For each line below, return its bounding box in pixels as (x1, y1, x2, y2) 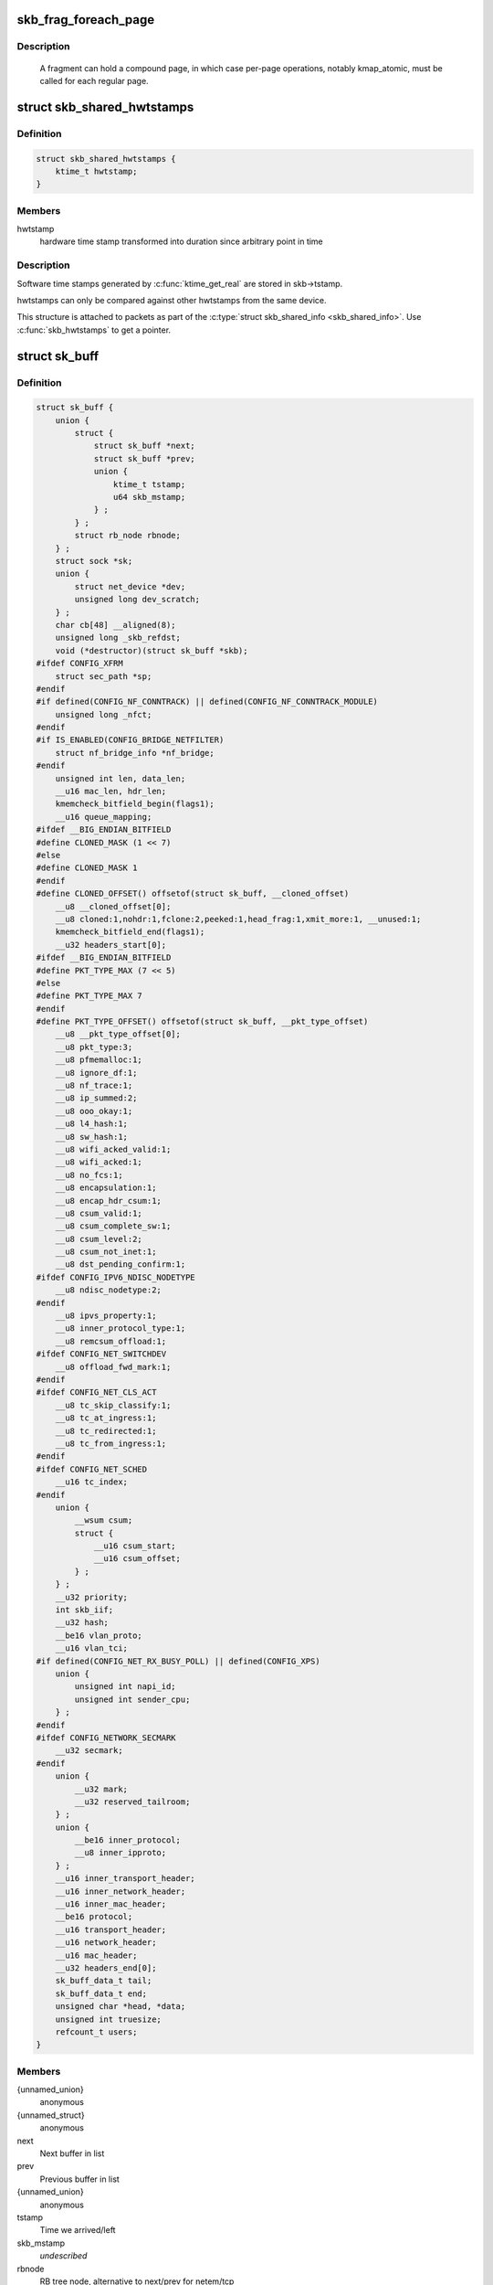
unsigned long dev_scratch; (74, 594, 201, 605)
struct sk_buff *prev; (93, 453, 195, 463)
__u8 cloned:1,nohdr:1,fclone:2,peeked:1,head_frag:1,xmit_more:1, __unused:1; (55, 914, 422, 924)
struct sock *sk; (55, 556, 133, 566)
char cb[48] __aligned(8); (55, 620, 177, 630)
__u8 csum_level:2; (55, 1234, 143, 1244)
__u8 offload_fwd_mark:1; (55, 1362, 172, 1372)
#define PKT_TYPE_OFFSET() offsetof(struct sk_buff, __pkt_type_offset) (36, 1016, 369, 1027)
